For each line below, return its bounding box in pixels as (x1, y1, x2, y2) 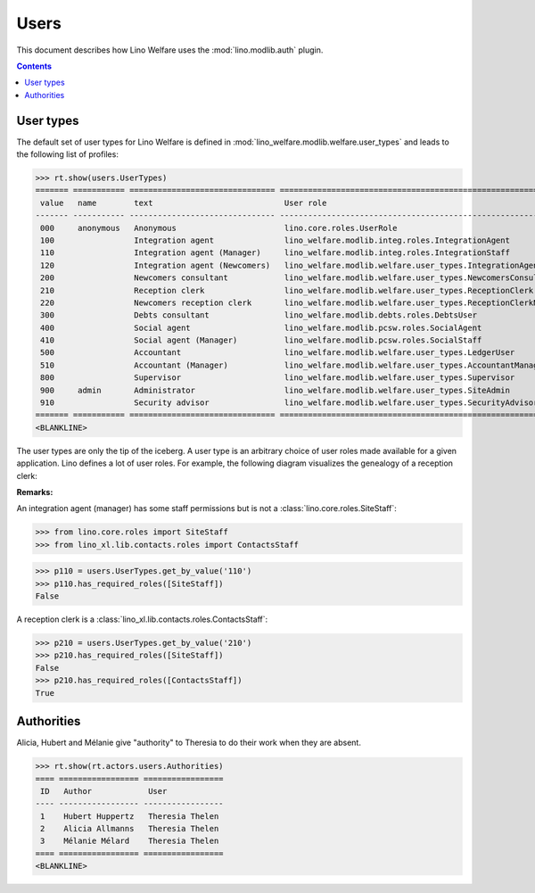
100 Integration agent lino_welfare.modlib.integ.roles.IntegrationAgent (40, 235, 510, 245)
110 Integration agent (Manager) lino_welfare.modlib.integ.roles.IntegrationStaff (40, 248, 510, 258)
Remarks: (16, 486, 53, 497)
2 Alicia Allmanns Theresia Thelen (40, 823, 219, 834)
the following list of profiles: (16, 149, 119, 160)
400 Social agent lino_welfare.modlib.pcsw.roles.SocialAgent (40, 322, 482, 333)
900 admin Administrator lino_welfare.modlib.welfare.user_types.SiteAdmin (40, 384, 510, 395)
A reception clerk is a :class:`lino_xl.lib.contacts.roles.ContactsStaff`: (16, 614, 268, 624)
